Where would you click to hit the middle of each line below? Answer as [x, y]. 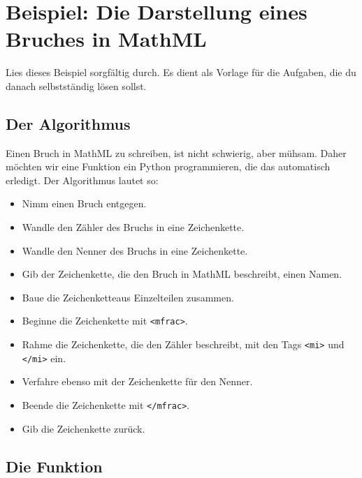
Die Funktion [54, 466]
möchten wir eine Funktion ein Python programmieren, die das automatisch [168, 166]
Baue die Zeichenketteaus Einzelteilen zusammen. [128, 297]
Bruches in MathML [106, 39]
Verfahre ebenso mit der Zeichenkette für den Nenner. [137, 381]
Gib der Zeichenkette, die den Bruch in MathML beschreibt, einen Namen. [182, 274]
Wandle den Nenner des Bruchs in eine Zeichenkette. [135, 250]
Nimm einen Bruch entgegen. [84, 203]
